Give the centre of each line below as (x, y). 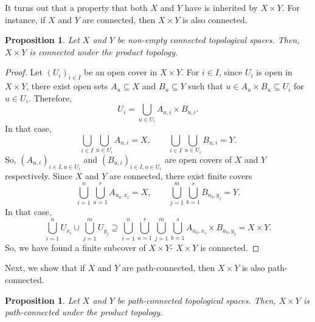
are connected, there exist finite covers (181, 176)
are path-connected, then (168, 268)
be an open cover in (121, 72)
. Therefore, (50, 98)
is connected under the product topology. (104, 51)
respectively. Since (39, 176)
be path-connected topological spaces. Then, (196, 300)
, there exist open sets (67, 86)
